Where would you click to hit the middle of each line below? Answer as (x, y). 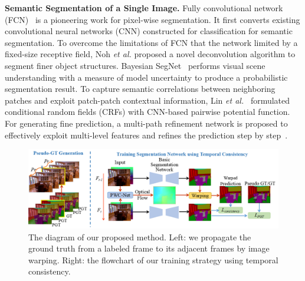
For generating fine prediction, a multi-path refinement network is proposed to (146, 123)
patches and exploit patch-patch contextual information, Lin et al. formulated (147, 100)
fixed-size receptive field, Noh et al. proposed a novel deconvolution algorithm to (150, 54)
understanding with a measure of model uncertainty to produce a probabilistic (146, 77)
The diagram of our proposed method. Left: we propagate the (140, 237)
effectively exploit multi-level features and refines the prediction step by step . (146, 135)
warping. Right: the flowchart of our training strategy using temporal (153, 259)
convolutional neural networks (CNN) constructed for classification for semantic (149, 31)
